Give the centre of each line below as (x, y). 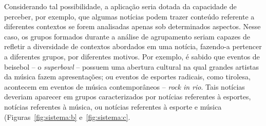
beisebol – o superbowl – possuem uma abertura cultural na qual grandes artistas (131, 66)
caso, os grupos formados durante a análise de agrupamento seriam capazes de (127, 36)
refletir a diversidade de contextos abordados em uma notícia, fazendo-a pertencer (133, 46)
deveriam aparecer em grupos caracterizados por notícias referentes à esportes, (128, 97)
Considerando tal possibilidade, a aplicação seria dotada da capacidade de (120, 6)
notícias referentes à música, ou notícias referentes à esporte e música (113, 106)
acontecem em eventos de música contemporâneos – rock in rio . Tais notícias (125, 86)
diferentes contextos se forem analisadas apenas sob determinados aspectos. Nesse (132, 26)
